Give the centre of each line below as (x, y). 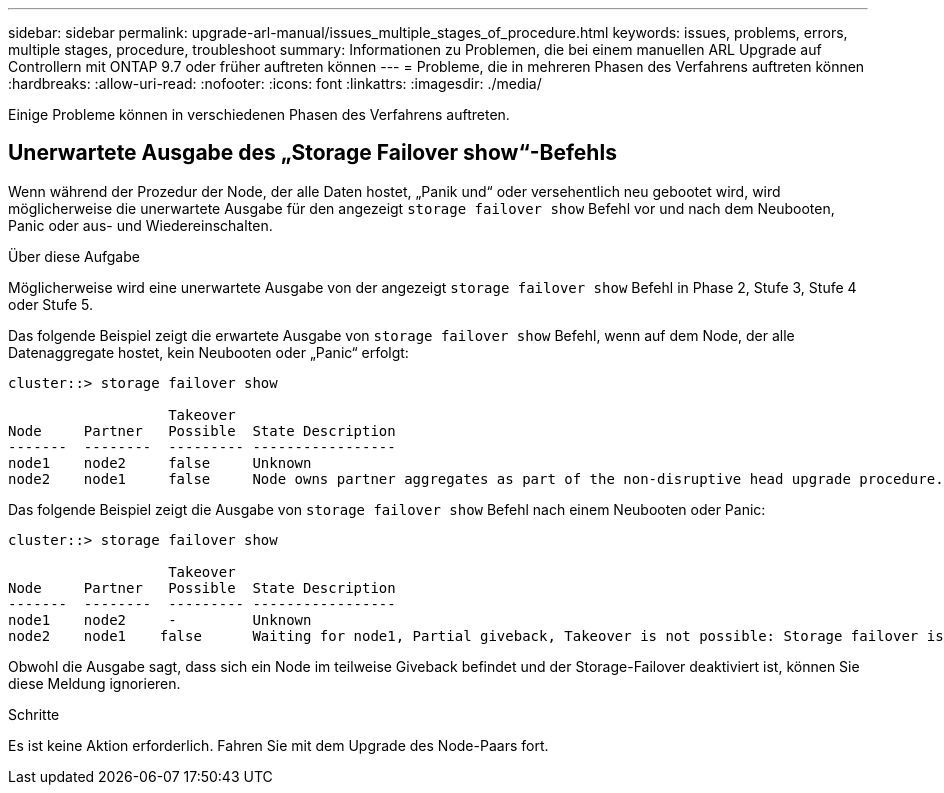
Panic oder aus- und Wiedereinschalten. (140, 225)
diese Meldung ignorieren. (94, 683)
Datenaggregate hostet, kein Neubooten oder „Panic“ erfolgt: (208, 352)
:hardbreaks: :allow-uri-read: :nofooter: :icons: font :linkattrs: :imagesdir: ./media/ (275, 83)
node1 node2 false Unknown (160, 462)
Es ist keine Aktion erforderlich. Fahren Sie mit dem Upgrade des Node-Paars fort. (278, 745)
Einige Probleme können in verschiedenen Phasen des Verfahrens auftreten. (259, 114)
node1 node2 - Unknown (160, 619)
